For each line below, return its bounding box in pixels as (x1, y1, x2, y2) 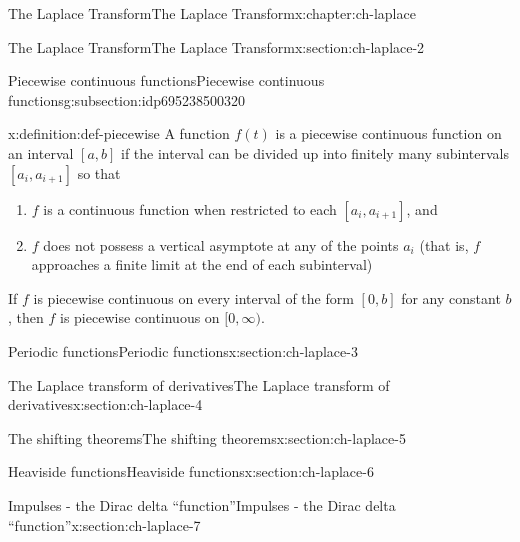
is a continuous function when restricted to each (43, 198, 337, 219)
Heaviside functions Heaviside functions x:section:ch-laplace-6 (8, 461, 374, 482)
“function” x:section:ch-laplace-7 (8, 514, 201, 535)
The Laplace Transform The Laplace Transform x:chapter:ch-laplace (8, 3, 416, 23)
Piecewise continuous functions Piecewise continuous (8, 70, 325, 91)
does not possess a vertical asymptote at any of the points (43, 234, 399, 255)
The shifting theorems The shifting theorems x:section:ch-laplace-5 (8, 427, 406, 448)
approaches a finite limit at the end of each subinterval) (31, 254, 373, 275)
